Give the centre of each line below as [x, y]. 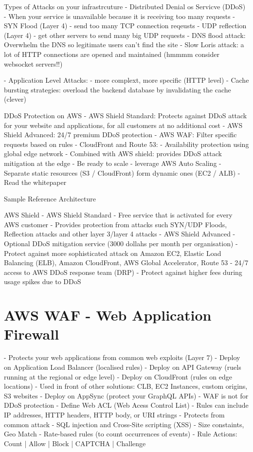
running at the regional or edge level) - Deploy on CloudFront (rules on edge [118, 376]
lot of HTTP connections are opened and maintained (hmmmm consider [112, 54]
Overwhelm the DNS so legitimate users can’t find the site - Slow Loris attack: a [124, 45]
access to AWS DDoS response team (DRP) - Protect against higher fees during [123, 272]
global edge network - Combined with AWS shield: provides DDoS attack [113, 154]
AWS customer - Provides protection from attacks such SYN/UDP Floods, [116, 224]
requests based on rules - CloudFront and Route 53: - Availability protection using [126, 144]
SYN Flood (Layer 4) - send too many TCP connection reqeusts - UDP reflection [125, 26]
